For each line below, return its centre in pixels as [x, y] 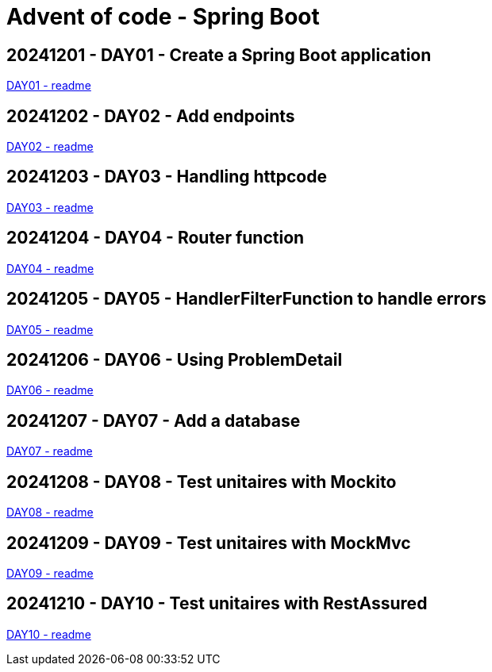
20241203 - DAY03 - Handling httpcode [167, 177]
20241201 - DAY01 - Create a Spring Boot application [219, 55]
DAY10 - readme [49, 634]
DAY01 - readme [49, 86]
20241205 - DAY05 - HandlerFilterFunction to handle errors [246, 299]
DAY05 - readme [50, 329]
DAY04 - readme [50, 268]
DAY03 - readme [50, 207]
